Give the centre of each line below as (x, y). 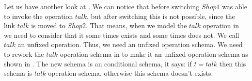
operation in (221, 25)
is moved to (48, 25)
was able (235, 6)
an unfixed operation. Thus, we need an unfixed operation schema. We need (130, 44)
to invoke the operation (39, 16)
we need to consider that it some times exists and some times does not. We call (122, 35)
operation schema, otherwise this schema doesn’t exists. (131, 73)
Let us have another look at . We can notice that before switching (102, 6)
